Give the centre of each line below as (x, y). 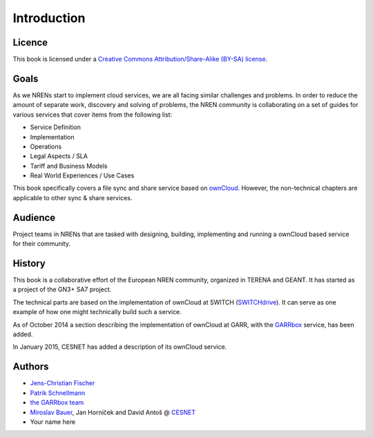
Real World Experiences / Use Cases (82, 175)
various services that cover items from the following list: (93, 115)
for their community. (41, 244)
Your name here (53, 422)
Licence (30, 42)
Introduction (49, 18)
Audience (34, 217)
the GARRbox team (57, 402)
